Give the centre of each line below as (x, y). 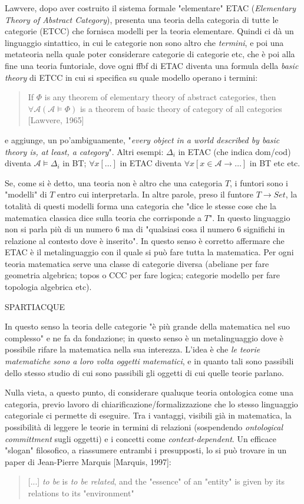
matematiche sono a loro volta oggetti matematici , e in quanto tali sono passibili (149, 361)
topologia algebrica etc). (48, 287)
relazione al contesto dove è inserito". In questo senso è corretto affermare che (145, 240)
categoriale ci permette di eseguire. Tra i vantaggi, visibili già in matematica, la (148, 415)
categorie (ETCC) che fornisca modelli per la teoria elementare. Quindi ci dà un (149, 31)
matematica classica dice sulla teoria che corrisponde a (103, 217)
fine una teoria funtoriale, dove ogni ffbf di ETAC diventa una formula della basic (152, 65)
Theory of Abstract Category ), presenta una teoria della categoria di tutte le (142, 19)
